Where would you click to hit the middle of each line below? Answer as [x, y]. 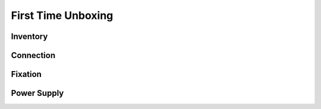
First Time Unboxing [62, 15]
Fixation [26, 74]
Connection [33, 55]
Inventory [29, 36]
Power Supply [37, 93]
